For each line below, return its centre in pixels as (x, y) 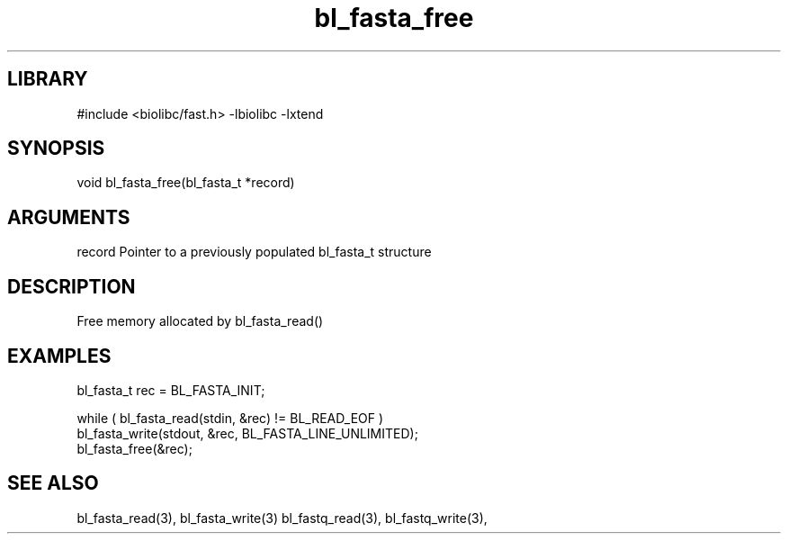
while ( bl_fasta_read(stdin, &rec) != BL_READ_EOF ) (230, 418)
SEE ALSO (53, 483)
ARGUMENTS (69, 217)
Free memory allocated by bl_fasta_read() (200, 321)
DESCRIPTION (72, 286)
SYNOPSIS (56, 149)
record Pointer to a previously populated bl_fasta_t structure (254, 252)
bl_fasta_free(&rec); (134, 448)
